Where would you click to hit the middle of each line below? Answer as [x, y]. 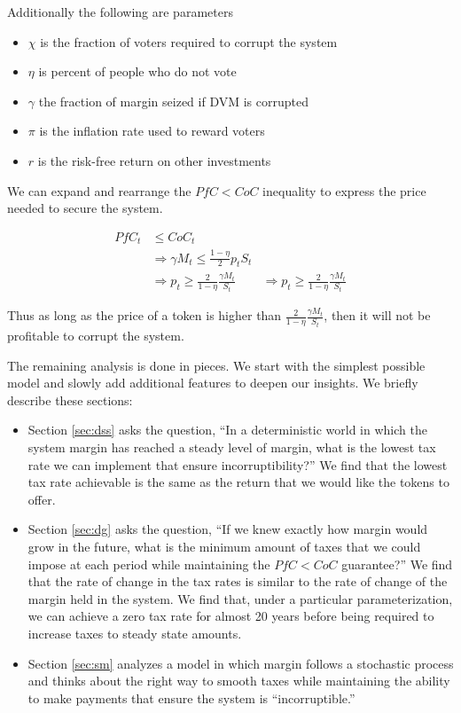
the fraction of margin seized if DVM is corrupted [173, 101]
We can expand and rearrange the [99, 190]
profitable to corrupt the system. [96, 336]
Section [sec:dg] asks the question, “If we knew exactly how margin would [228, 529]
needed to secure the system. [85, 208]
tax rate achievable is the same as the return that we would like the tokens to [238, 482]
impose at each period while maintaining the [149, 564]
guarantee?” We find [397, 564]
